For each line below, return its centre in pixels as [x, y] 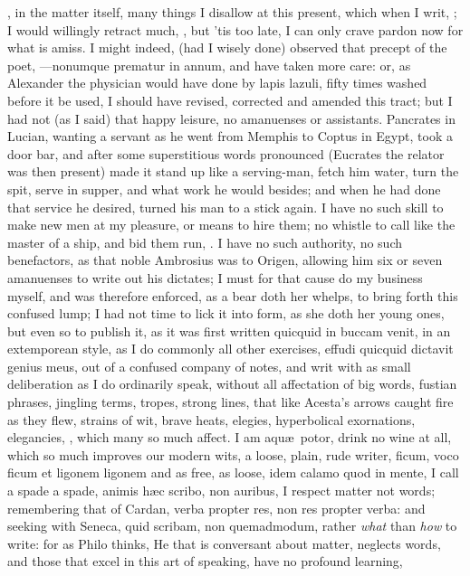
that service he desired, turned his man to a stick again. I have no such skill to [225, 207]
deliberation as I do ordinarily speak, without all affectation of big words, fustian [232, 384]
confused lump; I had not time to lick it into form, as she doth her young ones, [226, 313]
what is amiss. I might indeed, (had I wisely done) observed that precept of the [227, 47]
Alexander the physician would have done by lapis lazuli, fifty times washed [217, 83]
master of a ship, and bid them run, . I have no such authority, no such [205, 242]
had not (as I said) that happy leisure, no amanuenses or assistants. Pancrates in [231, 118]
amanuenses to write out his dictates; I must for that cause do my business [215, 277]
